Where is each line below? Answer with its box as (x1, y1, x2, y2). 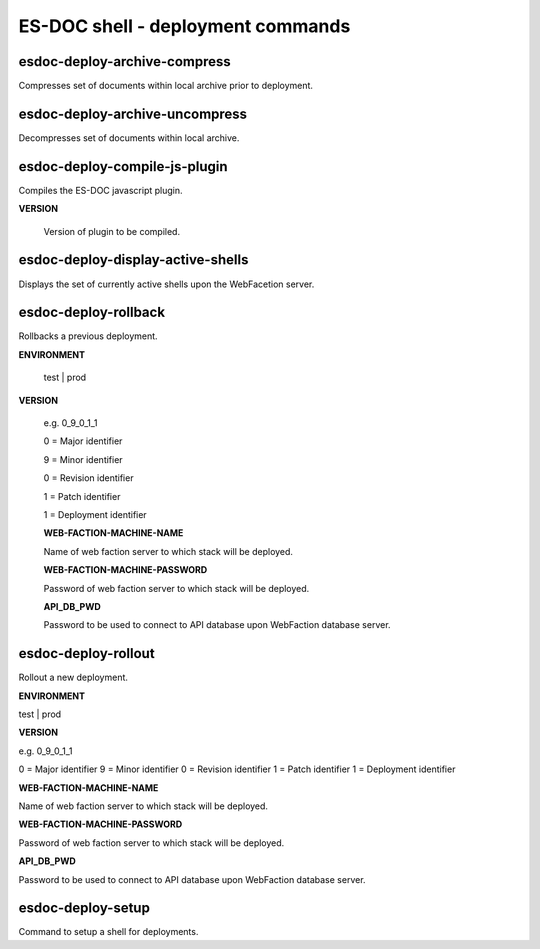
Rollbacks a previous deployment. (18, 330, 159, 342)
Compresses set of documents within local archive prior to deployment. (18, 80, 314, 92)
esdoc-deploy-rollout (18, 645, 155, 662)
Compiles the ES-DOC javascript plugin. (18, 184, 184, 196)
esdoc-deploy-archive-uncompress (18, 105, 248, 122)
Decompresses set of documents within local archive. (18, 131, 240, 144)
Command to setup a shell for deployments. (18, 926, 199, 938)
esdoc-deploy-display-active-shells (18, 251, 249, 269)
